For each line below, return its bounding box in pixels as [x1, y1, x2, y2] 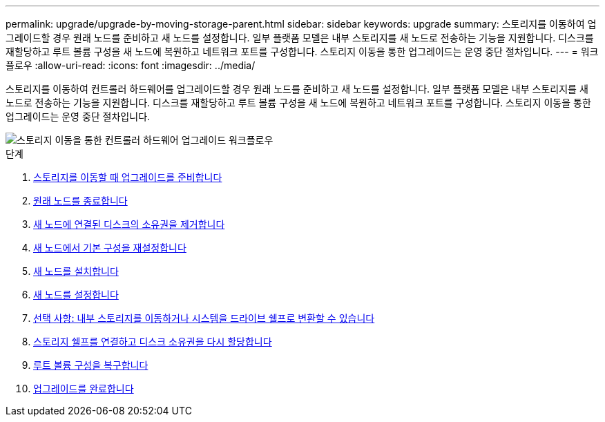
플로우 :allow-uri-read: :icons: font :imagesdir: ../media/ [6, 59, 256, 71]
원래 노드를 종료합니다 [33, 195, 128, 207]
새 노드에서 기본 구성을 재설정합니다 [33, 242, 186, 253]
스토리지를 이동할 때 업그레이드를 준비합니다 [33, 171, 222, 183]
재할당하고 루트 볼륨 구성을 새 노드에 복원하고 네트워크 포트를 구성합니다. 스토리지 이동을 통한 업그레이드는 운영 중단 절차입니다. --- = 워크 [6, 46, 599, 57]
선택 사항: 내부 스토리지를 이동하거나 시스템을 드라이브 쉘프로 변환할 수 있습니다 [33, 312, 375, 324]
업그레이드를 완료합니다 [33, 383, 134, 394]
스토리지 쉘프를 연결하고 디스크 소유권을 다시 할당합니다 [33, 336, 272, 347]
